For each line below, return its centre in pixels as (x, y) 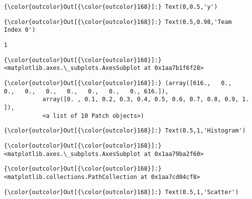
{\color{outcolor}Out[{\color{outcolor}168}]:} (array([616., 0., (118, 83)
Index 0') (20, 30)
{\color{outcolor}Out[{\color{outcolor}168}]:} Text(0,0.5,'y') (111, 7)
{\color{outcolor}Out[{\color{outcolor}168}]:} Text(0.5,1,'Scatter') (121, 192)
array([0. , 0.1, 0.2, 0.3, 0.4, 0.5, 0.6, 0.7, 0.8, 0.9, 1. (146, 99)
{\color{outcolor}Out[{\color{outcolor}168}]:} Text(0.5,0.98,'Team (118, 22)
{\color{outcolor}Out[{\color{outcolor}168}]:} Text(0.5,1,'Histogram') (125, 131)
